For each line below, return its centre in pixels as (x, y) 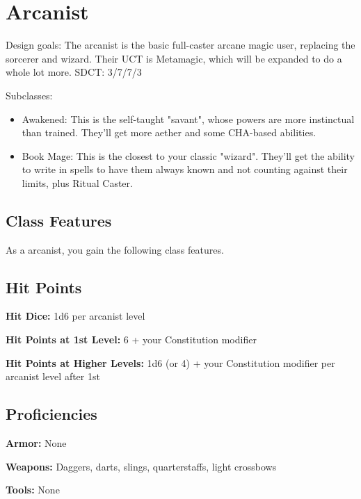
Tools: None (33, 490)
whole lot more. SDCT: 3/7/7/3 (74, 72)
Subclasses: (29, 95)
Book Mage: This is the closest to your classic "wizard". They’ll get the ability (188, 155)
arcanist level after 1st (53, 376)
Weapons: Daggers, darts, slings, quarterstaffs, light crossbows (141, 466)
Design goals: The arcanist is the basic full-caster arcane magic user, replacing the (180, 45)
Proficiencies (51, 414)
